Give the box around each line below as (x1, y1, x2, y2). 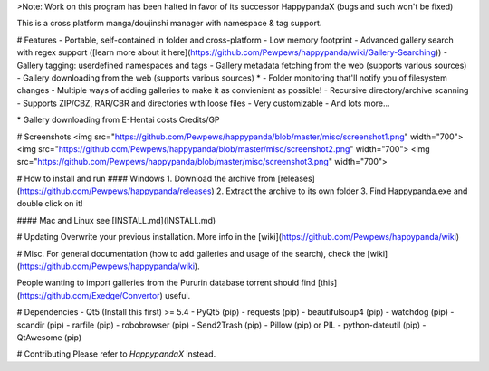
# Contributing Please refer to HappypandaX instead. (16, 348, 216, 359)
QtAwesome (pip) (16, 331, 82, 343)
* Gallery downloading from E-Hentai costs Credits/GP (16, 114, 221, 126)
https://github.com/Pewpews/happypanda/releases (19, 185, 212, 196)
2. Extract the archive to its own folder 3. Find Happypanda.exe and (216, 185, 468, 196)
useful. (164, 290, 191, 300)
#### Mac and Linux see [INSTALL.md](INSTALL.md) (16, 214, 216, 225)
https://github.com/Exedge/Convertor (19, 290, 160, 300)
